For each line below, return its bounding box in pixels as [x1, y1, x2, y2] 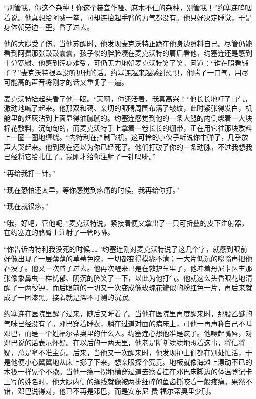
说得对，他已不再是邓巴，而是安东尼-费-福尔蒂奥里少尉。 [31, 386, 216, 396]
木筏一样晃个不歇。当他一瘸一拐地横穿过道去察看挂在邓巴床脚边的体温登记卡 [4, 366, 252, 376]
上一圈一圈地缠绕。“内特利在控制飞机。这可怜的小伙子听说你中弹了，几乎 [4, 132, 242, 142]
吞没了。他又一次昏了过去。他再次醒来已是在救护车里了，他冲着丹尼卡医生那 [4, 263, 252, 273]
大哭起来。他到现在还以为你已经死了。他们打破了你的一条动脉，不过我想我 [10, 141, 252, 152]
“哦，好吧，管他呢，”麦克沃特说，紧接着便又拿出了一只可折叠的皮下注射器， [4, 217, 249, 228]
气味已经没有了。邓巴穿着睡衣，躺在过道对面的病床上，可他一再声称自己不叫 [4, 318, 252, 329]
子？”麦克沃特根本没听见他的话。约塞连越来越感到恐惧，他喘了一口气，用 [4, 67, 242, 77]
